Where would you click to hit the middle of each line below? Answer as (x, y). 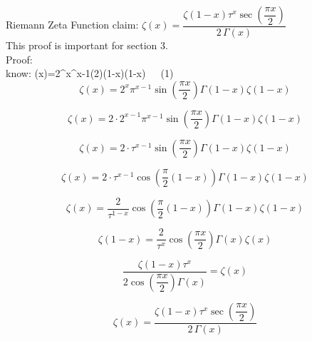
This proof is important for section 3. (87, 45)
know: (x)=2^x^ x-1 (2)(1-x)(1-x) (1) (90, 73)
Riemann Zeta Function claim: (72, 25)
